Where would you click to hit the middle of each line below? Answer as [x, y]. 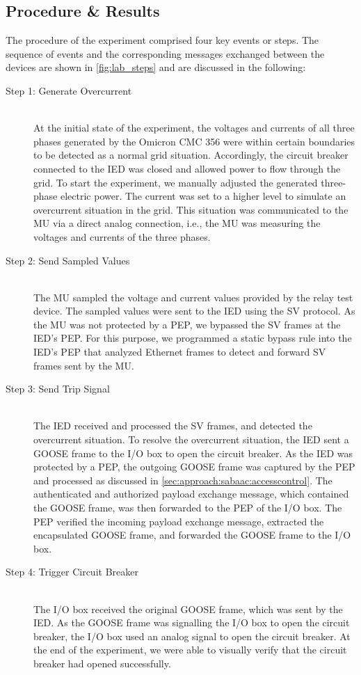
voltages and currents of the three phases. [122, 236]
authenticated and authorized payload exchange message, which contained [191, 494]
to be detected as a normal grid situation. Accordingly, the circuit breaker [191, 155]
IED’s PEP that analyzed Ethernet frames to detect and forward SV [180, 352]
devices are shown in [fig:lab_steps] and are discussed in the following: [156, 67]
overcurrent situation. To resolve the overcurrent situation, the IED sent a [191, 439]
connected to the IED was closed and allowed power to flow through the [187, 168]
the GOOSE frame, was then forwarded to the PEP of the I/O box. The [188, 508]
